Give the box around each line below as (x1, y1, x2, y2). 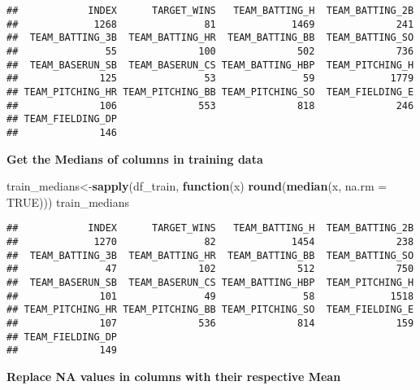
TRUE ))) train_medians (6, 193, 130, 210)
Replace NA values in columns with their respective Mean (6, 367, 341, 384)
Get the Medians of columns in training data (6, 150, 263, 167)
